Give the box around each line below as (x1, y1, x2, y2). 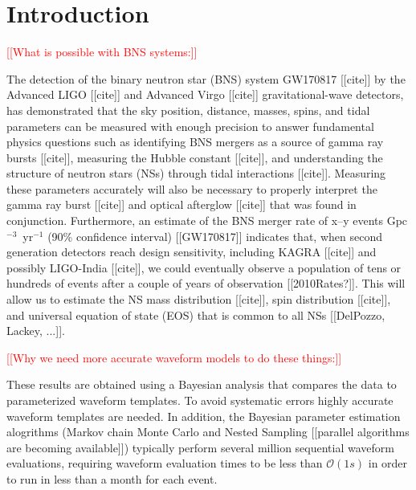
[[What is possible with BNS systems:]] (6, 43, 198, 60)
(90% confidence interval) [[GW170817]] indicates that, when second (47, 227, 382, 244)
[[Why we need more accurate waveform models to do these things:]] (6, 349, 342, 365)
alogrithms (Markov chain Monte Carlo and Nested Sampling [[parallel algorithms (6, 423, 410, 440)
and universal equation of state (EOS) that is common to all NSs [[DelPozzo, (6, 306, 385, 323)
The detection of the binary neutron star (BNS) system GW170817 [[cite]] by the (6, 70, 406, 87)
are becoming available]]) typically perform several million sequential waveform (6, 439, 394, 455)
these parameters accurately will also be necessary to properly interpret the (6, 180, 377, 197)
